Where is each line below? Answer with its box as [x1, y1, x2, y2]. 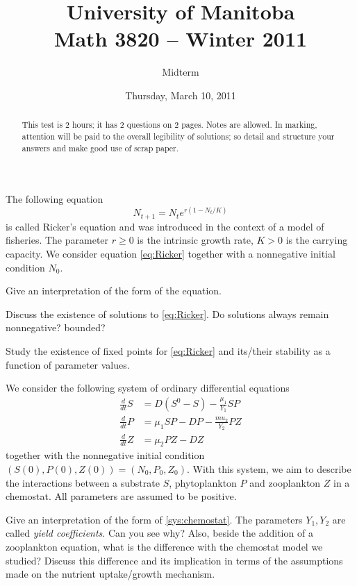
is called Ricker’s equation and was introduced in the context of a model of [6, 219, 324, 233]
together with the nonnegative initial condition [6, 448, 205, 462]
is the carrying [285, 233, 348, 247]
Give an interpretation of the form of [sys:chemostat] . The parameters [6, 512, 303, 526]
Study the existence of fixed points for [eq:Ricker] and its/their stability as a [6, 343, 331, 358]
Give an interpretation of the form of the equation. [6, 283, 222, 298]
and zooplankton [249, 475, 321, 489]
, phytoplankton [169, 475, 237, 489]
